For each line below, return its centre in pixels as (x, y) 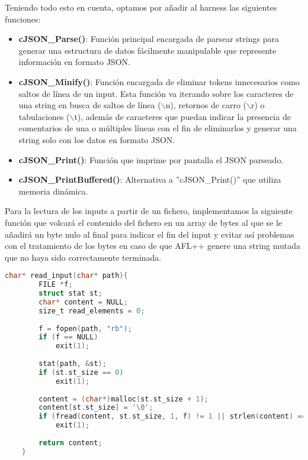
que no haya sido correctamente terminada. (83, 257)
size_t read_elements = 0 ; (92, 311)
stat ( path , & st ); (73, 364)
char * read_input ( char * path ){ (66, 276)
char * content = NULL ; (83, 302)
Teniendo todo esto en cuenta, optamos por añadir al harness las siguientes (141, 7)
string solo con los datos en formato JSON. (97, 139)
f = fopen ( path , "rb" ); (85, 328)
